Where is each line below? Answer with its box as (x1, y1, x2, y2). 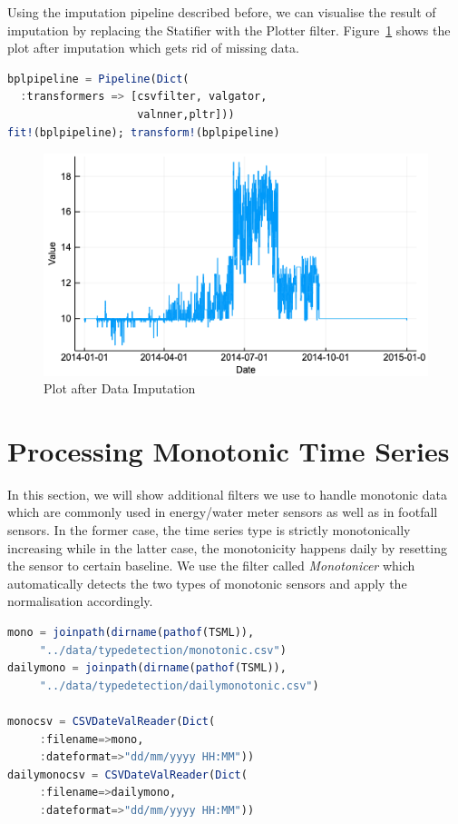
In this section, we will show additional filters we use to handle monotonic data (7, 484, 447, 503)
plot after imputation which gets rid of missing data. (7, 38, 299, 57)
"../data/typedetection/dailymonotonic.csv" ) (39, 679, 319, 692)
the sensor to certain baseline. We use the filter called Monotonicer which (7, 556, 415, 575)
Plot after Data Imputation (44, 379, 196, 398)
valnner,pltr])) (137, 107, 235, 121)
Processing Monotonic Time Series (7, 432, 450, 469)
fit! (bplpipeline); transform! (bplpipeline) (7, 125, 280, 139)
